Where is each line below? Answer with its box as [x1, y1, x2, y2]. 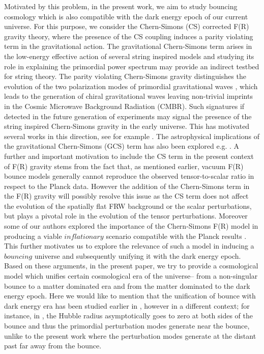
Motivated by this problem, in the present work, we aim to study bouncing [4, 1, 238, 11]
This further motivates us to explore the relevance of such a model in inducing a [4, 240, 254, 251]
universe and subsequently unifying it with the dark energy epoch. [34, 250, 241, 261]
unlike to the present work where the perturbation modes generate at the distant [4, 330, 256, 341]
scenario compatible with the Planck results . [106, 230, 247, 241]
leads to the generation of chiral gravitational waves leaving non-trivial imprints [4, 91, 253, 101]
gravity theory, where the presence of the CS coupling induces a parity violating [4, 31, 253, 41]
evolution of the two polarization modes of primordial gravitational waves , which [4, 80, 258, 91]
